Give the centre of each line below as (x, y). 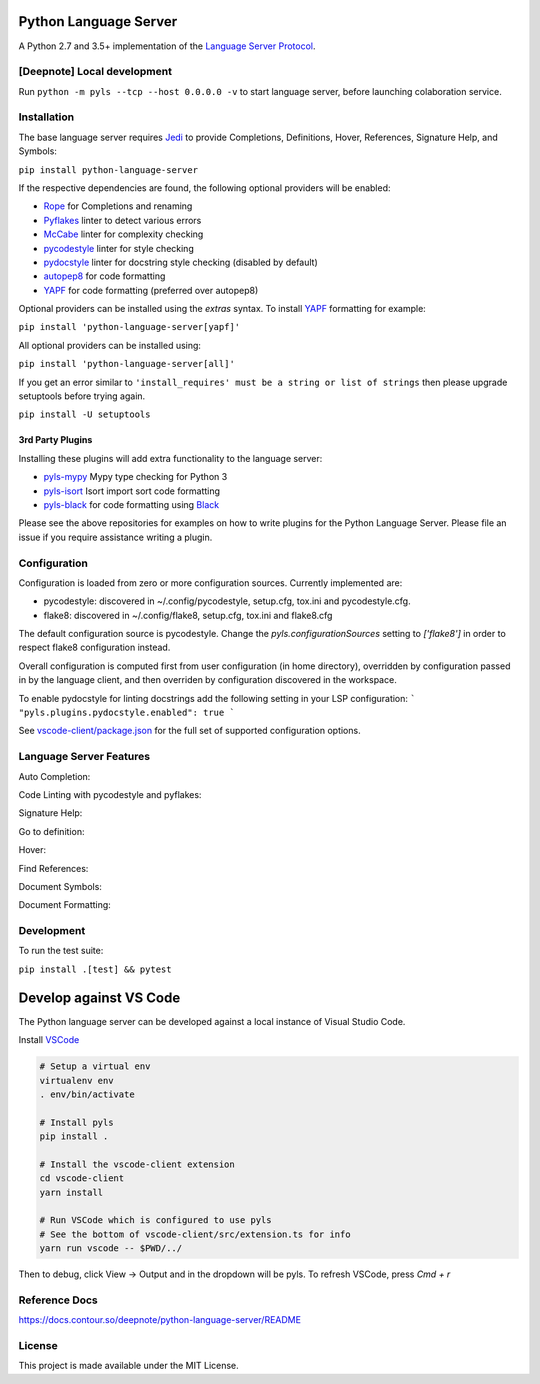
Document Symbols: (60, 886)
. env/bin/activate (87, 1094)
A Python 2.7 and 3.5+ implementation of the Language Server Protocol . (167, 46)
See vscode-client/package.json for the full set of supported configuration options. (189, 731)
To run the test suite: (61, 951)
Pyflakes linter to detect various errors (122, 220)
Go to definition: (51, 831)
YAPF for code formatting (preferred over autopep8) (151, 290)
